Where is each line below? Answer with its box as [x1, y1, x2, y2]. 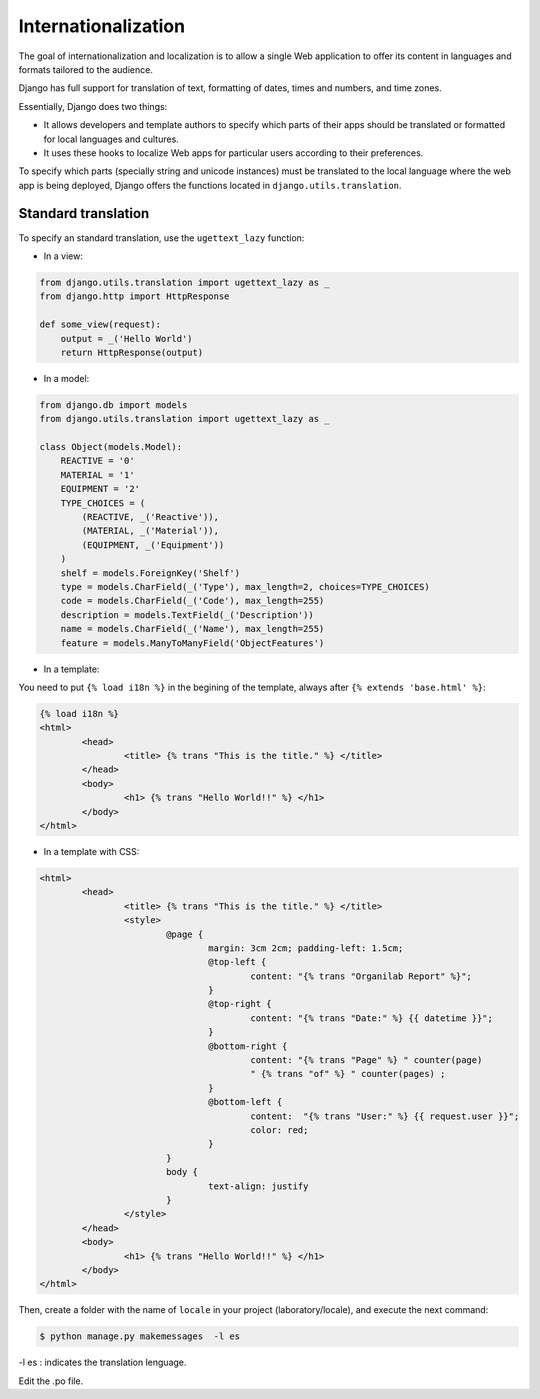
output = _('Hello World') [60, 333, 194, 344]
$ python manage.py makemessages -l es [39, 1331, 240, 1342]
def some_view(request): [39, 319, 162, 330]
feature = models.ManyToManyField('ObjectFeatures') [60, 637, 325, 649]
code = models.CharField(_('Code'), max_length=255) [60, 595, 325, 607]
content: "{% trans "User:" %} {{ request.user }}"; [250, 1110, 520, 1122]
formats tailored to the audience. [18, 63, 154, 75]
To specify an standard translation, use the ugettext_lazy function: [18, 231, 305, 244]
